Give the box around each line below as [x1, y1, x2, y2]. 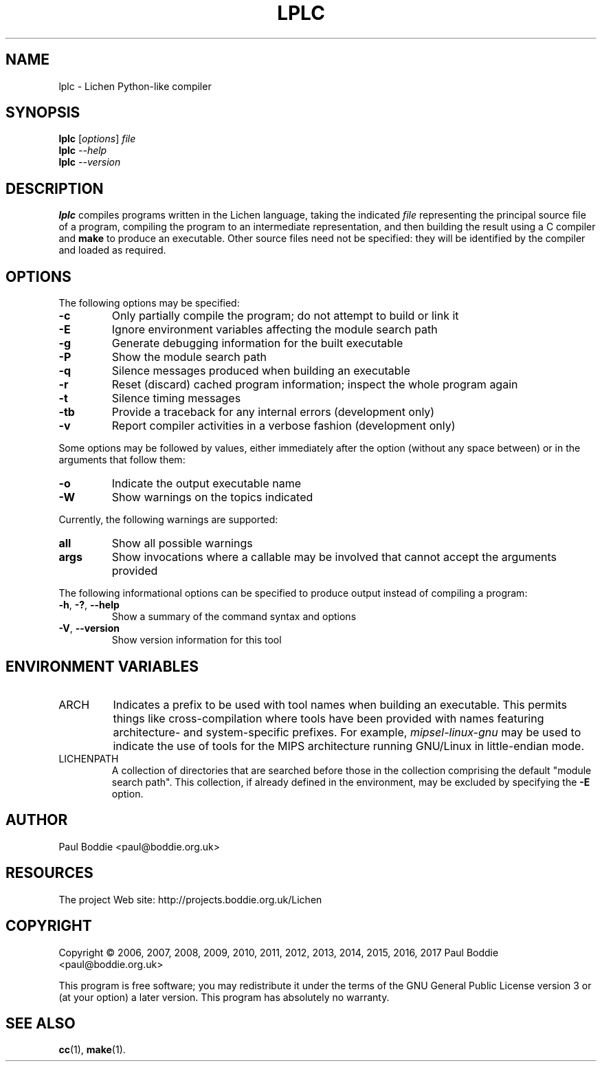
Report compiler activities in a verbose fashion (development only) [111, 419, 456, 433]
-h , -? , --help [58, 599, 120, 611]
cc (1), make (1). [58, 1044, 126, 1056]
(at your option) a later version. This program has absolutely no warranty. [58, 991, 390, 1003]
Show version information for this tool [111, 634, 282, 646]
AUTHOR [5, 811, 68, 829]
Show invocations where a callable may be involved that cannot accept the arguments [111, 550, 557, 564]
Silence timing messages [111, 391, 241, 406]
